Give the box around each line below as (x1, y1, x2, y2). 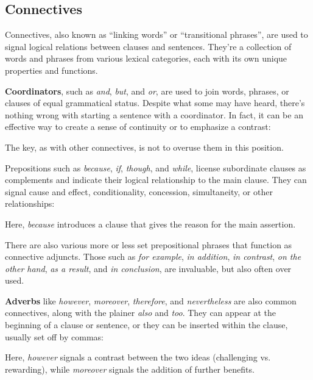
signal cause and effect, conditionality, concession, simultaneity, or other (5, 185, 273, 198)
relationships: (5, 197, 55, 210)
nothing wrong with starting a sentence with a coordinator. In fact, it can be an (5, 108, 303, 121)
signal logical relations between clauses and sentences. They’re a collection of (5, 40, 292, 52)
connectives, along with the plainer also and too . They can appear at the (5, 306, 276, 319)
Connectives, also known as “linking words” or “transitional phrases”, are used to (5, 28, 308, 41)
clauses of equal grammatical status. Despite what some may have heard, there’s (5, 96, 305, 109)
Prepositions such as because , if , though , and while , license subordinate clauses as (5, 161, 306, 174)
